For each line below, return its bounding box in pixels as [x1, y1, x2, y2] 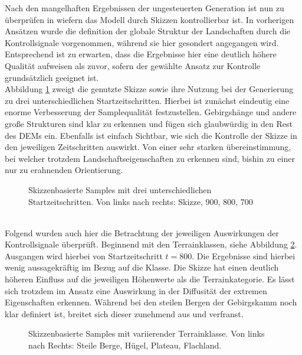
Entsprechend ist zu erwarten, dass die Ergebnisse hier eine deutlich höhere [5, 48, 277, 60]
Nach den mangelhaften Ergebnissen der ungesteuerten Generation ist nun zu [5, 2, 284, 14]
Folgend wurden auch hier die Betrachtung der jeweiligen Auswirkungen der [5, 226, 279, 239]
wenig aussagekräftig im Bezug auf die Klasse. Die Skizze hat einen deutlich [5, 261, 279, 273]
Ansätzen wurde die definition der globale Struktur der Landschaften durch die [5, 25, 291, 37]
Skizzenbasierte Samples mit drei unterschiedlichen [28, 183, 212, 196]
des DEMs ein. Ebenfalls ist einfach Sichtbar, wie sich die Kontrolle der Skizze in [5, 129, 297, 141]
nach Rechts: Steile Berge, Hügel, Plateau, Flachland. [28, 339, 222, 351]
